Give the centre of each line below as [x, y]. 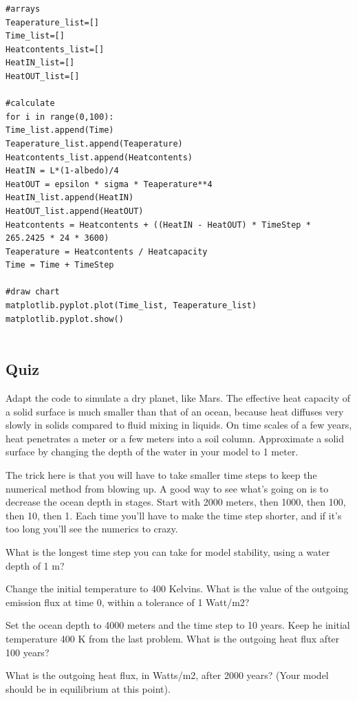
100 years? [28, 652]
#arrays [23, 9]
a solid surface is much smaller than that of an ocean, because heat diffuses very [175, 411]
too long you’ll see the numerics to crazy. [92, 529]
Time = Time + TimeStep [60, 265]
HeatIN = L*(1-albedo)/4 [62, 171]
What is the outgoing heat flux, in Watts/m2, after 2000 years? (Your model [167, 675]
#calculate [30, 104]
